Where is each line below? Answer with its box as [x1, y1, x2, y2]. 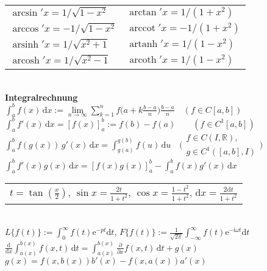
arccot [129, 23, 155, 33]
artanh [129, 39, 158, 49]
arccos [12, 23, 39, 34]
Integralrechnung [5, 90, 78, 103]
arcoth [129, 55, 157, 65]
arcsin [12, 7, 38, 18]
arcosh [12, 55, 40, 65]
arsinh [12, 39, 39, 49]
